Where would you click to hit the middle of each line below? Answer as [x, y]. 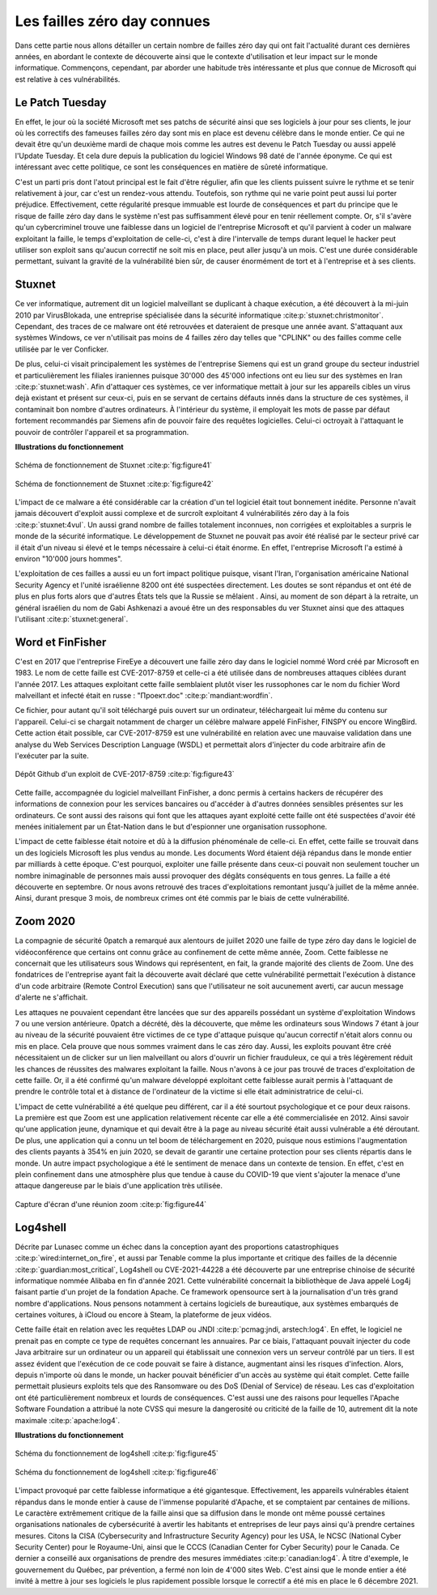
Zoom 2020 [45, 921]
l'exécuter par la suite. [52, 756]
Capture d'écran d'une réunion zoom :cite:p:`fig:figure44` [111, 1204]
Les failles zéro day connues [112, 21]
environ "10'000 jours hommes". [69, 559]
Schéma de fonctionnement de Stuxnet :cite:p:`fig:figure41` [113, 465]
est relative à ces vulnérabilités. [68, 79]
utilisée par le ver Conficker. [62, 349]
